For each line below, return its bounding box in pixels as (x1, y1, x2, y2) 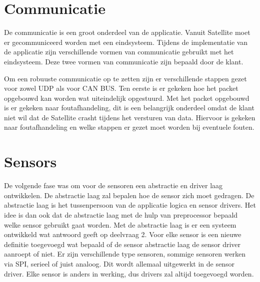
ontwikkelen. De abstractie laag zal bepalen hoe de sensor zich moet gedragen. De (4, 190, 254, 200)
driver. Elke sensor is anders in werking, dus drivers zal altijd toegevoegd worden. (4, 268, 254, 279)
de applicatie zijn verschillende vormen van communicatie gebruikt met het (4, 46, 234, 57)
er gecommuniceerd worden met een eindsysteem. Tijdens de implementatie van (4, 36, 248, 47)
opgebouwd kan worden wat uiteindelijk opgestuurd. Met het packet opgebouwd (4, 92, 249, 103)
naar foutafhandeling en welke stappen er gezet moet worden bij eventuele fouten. (4, 122, 254, 132)
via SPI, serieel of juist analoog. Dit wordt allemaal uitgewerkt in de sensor (4, 258, 234, 269)
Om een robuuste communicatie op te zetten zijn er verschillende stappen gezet (4, 73, 247, 83)
